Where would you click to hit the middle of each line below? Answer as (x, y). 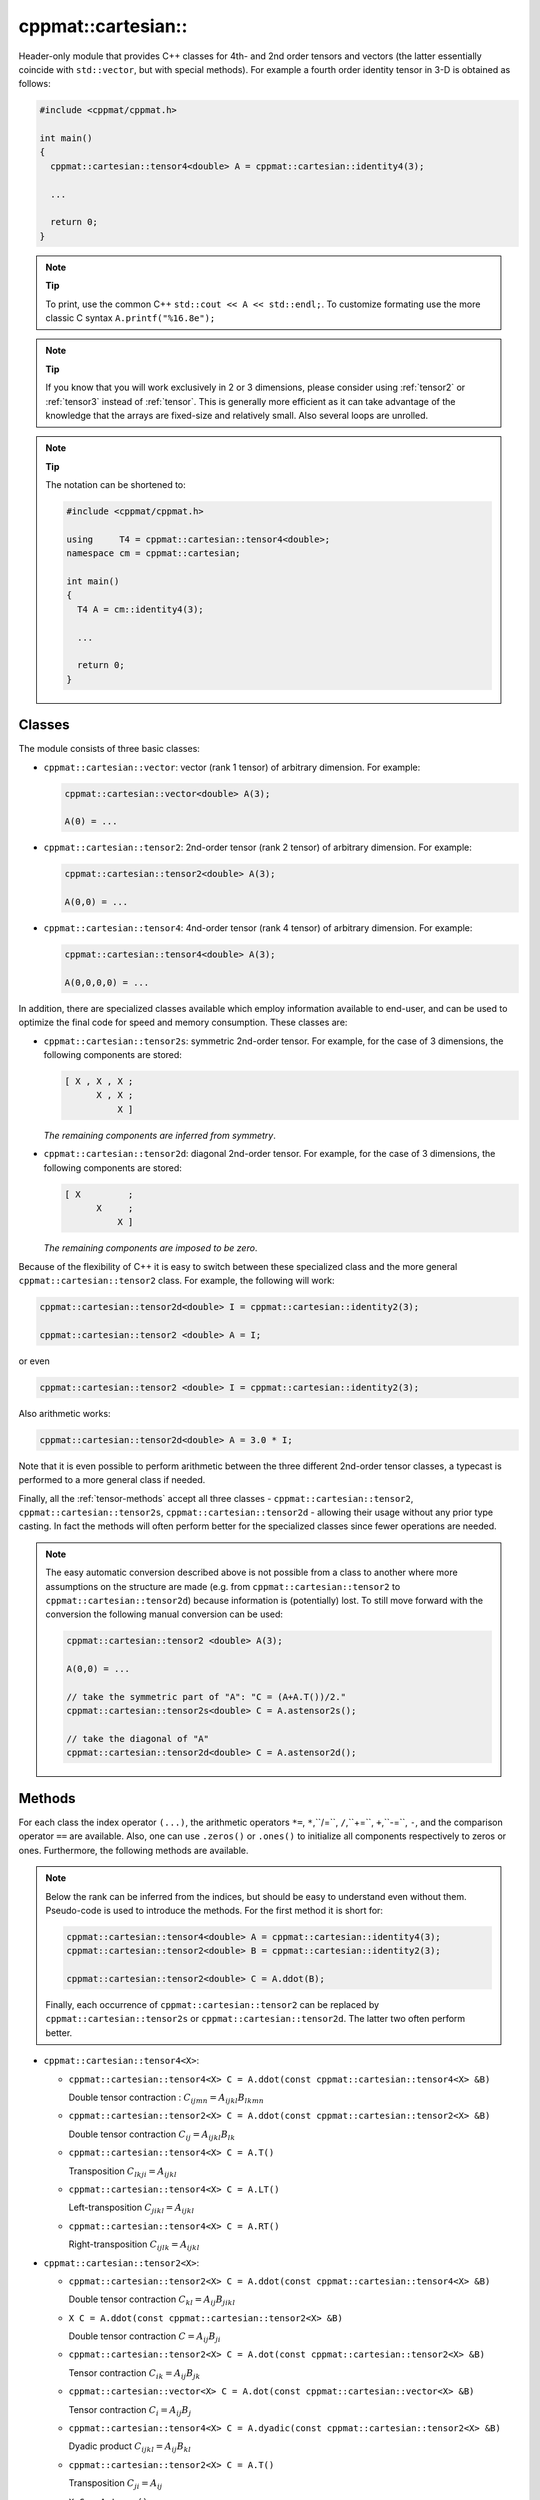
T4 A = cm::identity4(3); (140, 609)
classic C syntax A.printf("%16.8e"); (130, 317)
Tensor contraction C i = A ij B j (130, 2410)
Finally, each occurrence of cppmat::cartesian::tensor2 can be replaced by (212, 2005)
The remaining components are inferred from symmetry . (160, 1135)
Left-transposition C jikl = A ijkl (131, 2208)
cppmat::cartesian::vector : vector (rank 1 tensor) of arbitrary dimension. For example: (232, 767)
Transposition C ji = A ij (115, 2484)
